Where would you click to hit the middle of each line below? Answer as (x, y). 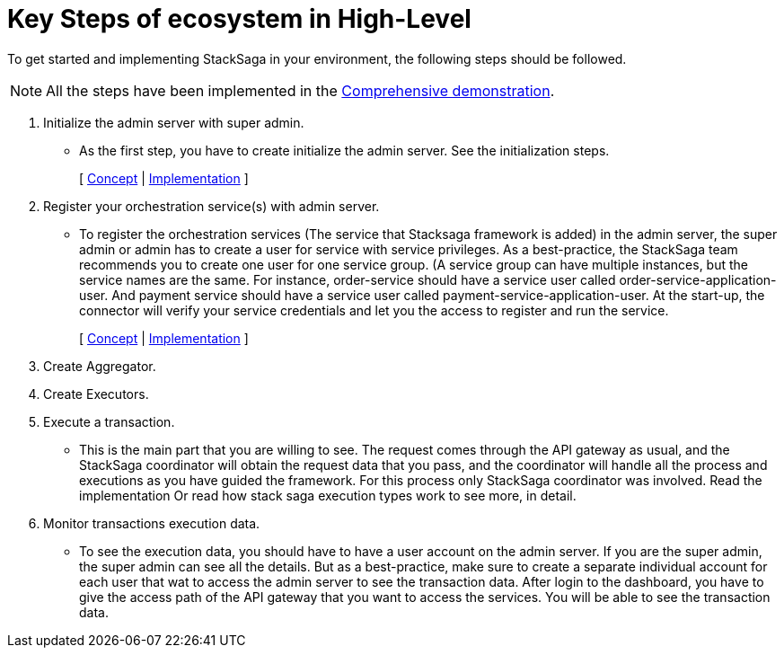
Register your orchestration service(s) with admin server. (211, 206)
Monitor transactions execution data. (152, 523)
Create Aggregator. (100, 366)
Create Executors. (96, 394)
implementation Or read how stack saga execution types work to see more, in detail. (328, 495)
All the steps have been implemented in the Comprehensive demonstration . (300, 90)
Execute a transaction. (109, 421)
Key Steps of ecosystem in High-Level (239, 19)
